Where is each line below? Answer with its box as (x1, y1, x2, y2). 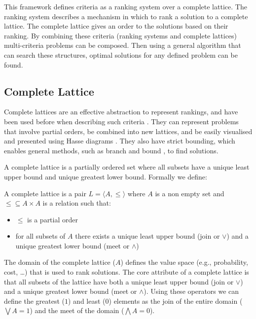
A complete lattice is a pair (4, 188, 86, 198)
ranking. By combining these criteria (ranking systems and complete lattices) (4, 30, 237, 40)
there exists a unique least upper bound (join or (75, 231, 220, 241)
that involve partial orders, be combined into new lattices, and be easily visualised (4, 126, 253, 136)
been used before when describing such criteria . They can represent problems (4, 116, 239, 126)
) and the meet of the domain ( (30, 305, 124, 316)
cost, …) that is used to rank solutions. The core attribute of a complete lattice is (4, 267, 249, 277)
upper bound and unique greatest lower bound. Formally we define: (4, 171, 207, 181)
